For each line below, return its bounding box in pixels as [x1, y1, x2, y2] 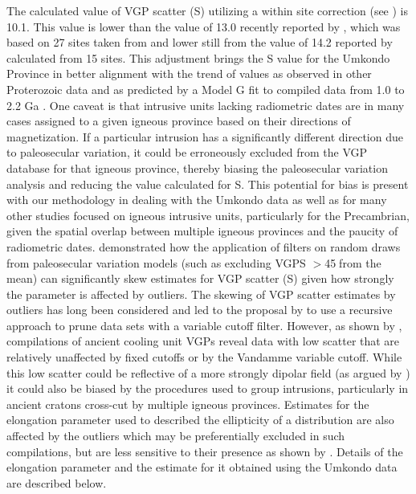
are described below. [6, 474, 107, 491]
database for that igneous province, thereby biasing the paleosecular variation [6, 159, 388, 176]
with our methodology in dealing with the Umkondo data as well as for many [6, 191, 387, 208]
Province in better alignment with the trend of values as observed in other [6, 65, 372, 82]
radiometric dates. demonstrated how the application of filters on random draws [6, 238, 401, 255]
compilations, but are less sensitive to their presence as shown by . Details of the [6, 443, 403, 459]
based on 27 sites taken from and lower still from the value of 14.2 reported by [6, 34, 393, 51]
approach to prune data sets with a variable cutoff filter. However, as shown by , [6, 316, 402, 333]
